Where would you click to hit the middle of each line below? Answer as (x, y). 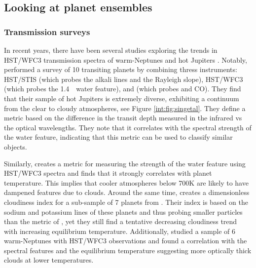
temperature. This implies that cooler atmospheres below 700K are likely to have (126, 182)
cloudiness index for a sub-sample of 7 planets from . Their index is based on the (126, 202)
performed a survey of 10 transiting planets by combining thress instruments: (121, 69)
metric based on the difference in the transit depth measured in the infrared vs (123, 118)
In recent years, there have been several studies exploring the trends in (111, 50)
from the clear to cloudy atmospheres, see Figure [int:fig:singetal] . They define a (125, 108)
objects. (16, 146)
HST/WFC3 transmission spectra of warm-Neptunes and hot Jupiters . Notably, (126, 59)
